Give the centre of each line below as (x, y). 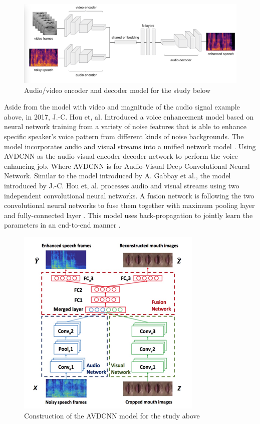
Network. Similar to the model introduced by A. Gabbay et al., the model (117, 176)
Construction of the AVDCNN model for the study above (112, 415)
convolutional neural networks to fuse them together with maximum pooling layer (129, 205)
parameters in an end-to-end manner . (62, 225)
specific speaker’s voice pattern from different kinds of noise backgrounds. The (124, 136)
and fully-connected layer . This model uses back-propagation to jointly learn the (128, 215)
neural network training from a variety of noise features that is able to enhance (125, 126)
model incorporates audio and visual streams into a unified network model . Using (130, 146)
